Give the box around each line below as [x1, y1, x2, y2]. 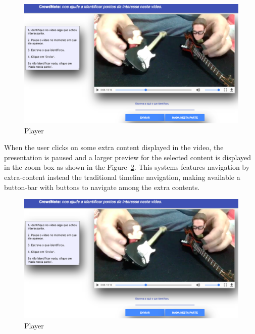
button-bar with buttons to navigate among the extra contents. [4, 181, 200, 192]
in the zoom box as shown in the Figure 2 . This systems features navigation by [4, 162, 250, 172]
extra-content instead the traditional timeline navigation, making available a [4, 171, 240, 182]
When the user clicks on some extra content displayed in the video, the [4, 142, 224, 153]
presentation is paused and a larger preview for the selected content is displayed [4, 152, 251, 162]
